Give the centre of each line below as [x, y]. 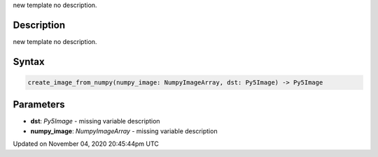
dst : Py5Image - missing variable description [95, 121]
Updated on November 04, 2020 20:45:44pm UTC [86, 144]
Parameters [39, 105]
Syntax [29, 62]
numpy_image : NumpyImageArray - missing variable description [124, 131]
